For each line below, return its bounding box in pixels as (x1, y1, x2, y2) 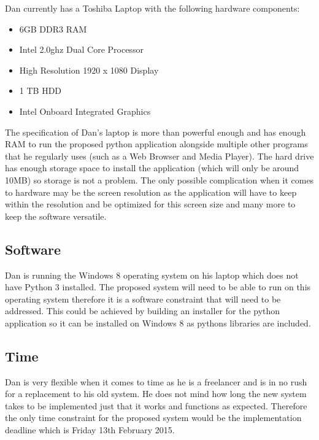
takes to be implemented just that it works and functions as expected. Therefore (5, 399, 307, 412)
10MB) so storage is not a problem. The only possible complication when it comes (5, 173, 314, 186)
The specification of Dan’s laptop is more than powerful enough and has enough (5, 125, 306, 138)
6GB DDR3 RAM (19, 22, 87, 35)
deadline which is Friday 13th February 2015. (5, 423, 175, 436)
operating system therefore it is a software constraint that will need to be (5, 292, 281, 305)
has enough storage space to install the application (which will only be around (5, 161, 299, 174)
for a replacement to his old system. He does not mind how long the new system (5, 387, 307, 400)
